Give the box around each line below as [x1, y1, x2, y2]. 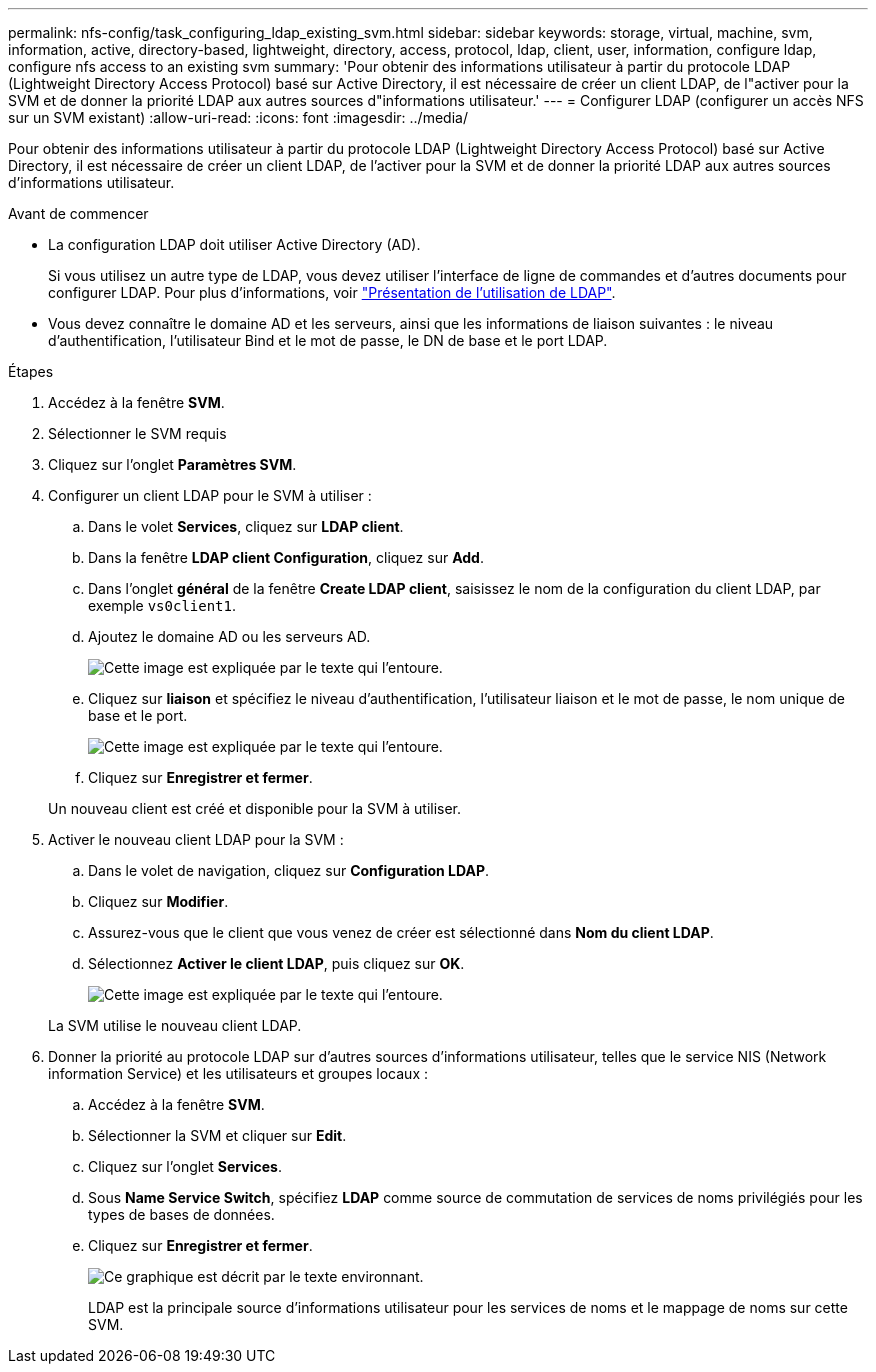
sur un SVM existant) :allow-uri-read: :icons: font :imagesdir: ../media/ [8, 109, 468, 126]
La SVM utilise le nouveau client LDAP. [48, 1017, 302, 1034]
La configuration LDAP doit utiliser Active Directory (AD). [48, 236, 421, 253]
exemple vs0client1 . [88, 597, 237, 614]
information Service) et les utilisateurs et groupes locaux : [48, 1065, 428, 1082]
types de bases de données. [88, 1206, 275, 1223]
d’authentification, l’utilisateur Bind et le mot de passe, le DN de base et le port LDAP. [48, 332, 608, 349]
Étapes [8, 363, 54, 380]
